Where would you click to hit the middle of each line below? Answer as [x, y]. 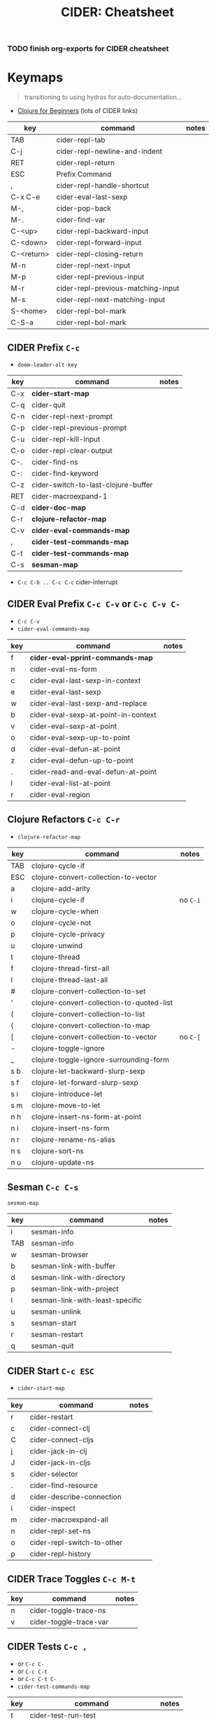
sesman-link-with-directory [78, 1277]
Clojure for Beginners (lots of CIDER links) [78, 111]
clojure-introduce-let [67, 1094]
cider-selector [54, 1474]
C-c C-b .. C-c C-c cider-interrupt [67, 582]
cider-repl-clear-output [72, 450]
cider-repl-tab [81, 140]
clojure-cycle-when [65, 911]
